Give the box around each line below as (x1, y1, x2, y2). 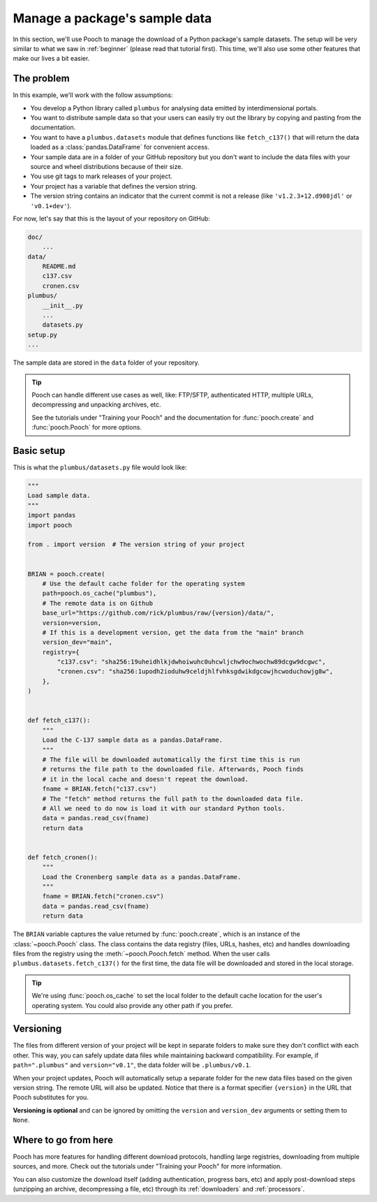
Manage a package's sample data (13, 10, 212, 26)
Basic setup (13, 444, 66, 457)
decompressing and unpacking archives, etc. (31, 400, 162, 409)
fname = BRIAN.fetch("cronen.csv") (42, 893, 164, 900)
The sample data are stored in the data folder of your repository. (13, 358, 200, 367)
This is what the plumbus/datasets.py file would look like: (13, 463, 187, 471)
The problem (13, 73, 70, 85)
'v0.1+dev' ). (30, 201, 72, 210)
